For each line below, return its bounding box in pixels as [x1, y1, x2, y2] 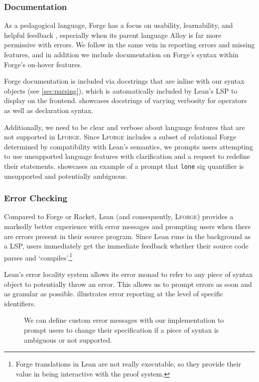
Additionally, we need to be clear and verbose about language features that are [4, 122, 245, 132]
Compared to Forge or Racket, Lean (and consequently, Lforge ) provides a [4, 211, 234, 222]
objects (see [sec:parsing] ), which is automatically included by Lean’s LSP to [4, 85, 238, 96]
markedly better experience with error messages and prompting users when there [4, 221, 251, 231]
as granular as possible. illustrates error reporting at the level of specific [4, 288, 223, 299]
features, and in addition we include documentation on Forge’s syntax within [4, 49, 239, 59]
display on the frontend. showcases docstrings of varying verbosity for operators [4, 95, 247, 106]
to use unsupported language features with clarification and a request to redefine [4, 151, 251, 161]
